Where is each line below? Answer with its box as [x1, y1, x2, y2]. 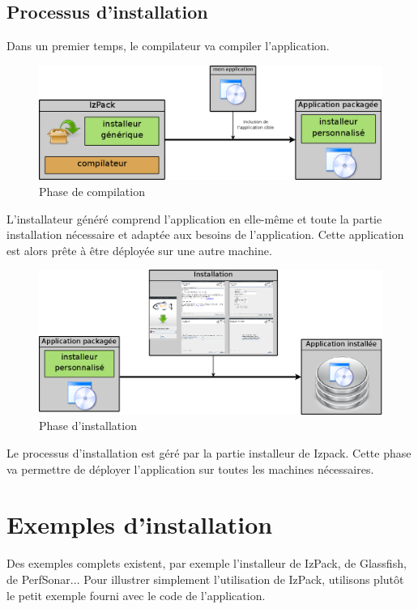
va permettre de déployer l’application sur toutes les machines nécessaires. [6, 460, 374, 477]
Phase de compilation [39, 183, 145, 199]
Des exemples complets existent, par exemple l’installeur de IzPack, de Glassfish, [6, 555, 407, 572]
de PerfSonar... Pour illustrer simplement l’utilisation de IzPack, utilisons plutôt [6, 570, 404, 587]
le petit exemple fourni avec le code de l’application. [6, 586, 266, 603]
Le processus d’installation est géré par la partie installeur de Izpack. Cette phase [6, 445, 412, 462]
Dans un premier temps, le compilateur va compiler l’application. [6, 37, 330, 54]
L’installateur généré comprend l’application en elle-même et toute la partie [6, 210, 382, 227]
